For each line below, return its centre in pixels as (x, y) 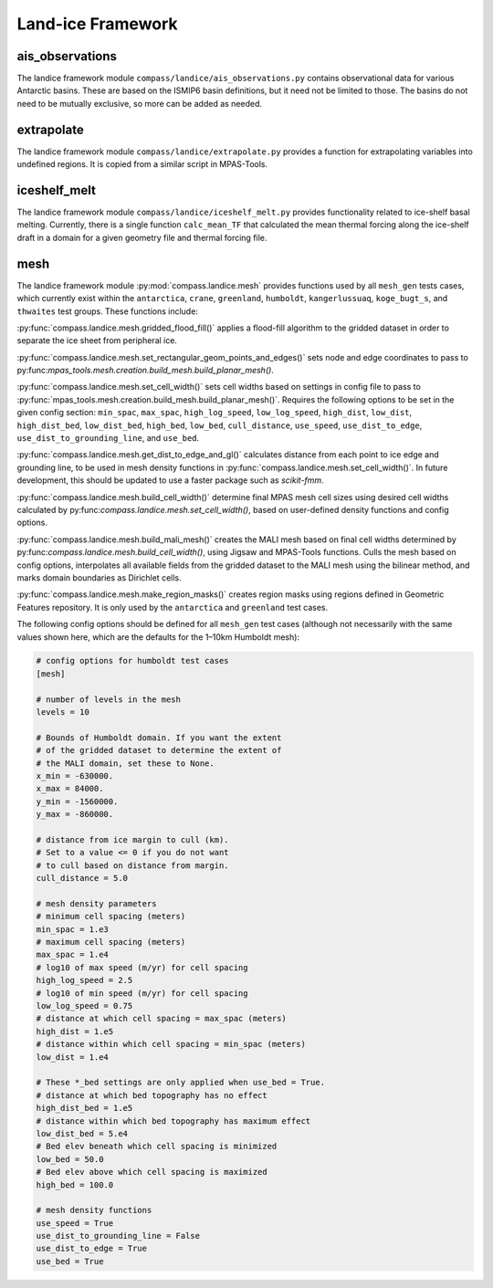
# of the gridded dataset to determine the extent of (159, 750)
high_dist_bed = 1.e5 (84, 1108)
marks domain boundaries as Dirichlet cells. (99, 577)
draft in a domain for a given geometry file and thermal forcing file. (142, 237)
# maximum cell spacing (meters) (111, 942)
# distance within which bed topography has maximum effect (173, 1121)
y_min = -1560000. (77, 801)
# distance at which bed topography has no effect (152, 1095)
